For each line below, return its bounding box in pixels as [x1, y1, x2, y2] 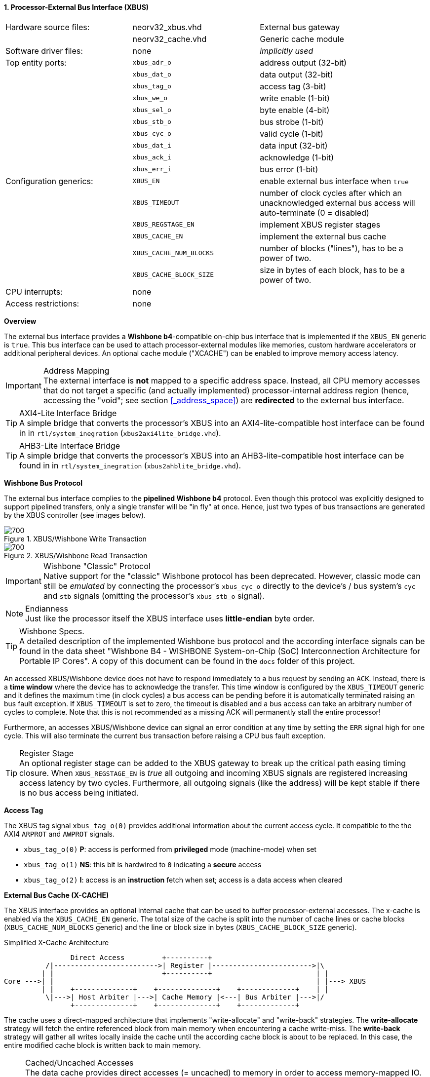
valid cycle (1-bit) [260, 128, 323, 139]
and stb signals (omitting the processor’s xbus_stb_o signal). [43, 590, 265, 601]
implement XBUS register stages [260, 219, 381, 230]
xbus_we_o [132, 94, 168, 102]
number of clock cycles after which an [260, 188, 402, 198]
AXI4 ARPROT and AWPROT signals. [4, 829, 115, 838]
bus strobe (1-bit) [260, 116, 324, 127]
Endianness [25, 603, 68, 614]
